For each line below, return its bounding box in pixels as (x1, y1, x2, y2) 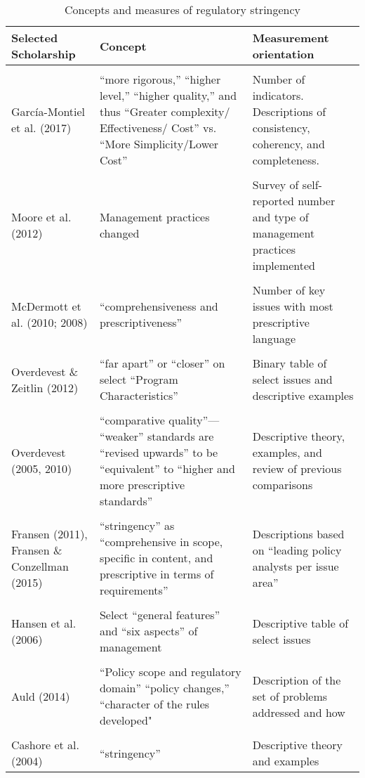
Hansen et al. (11, 614, 77, 631)
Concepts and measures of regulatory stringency (64, 1, 301, 18)
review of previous (252, 460, 342, 476)
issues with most (252, 298, 333, 314)
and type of (252, 209, 309, 225)
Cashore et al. (11, 737, 80, 753)
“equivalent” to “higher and (99, 460, 235, 476)
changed (99, 225, 140, 241)
